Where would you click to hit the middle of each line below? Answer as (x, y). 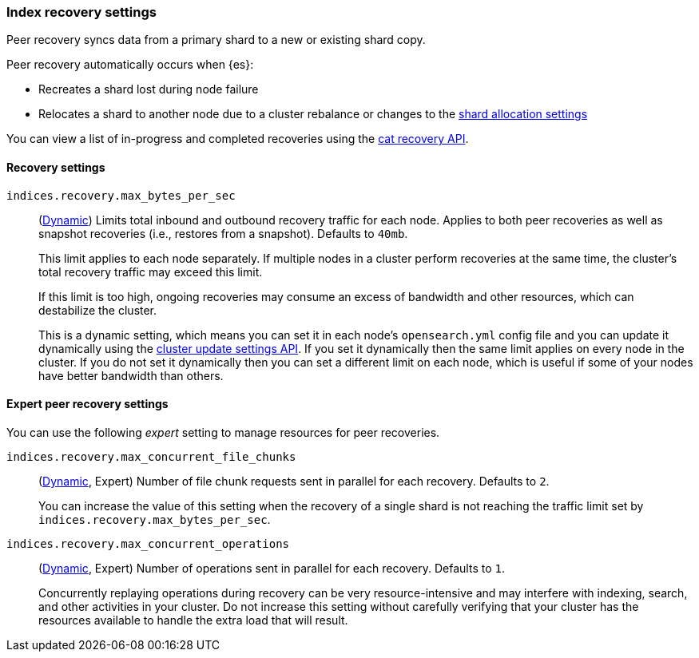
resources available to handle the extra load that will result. (193, 620)
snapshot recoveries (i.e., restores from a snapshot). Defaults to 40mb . (223, 233)
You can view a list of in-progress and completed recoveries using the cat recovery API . (238, 139)
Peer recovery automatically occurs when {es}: (130, 65)
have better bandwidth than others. (131, 375)
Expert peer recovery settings (87, 404)
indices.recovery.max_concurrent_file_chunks (151, 456)
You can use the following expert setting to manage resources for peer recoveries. (223, 432)
